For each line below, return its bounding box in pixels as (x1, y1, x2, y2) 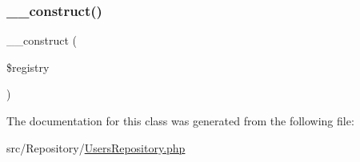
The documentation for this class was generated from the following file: (6, 113, 354, 128)
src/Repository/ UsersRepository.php (6, 139, 186, 156)
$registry (6, 58, 50, 75)
